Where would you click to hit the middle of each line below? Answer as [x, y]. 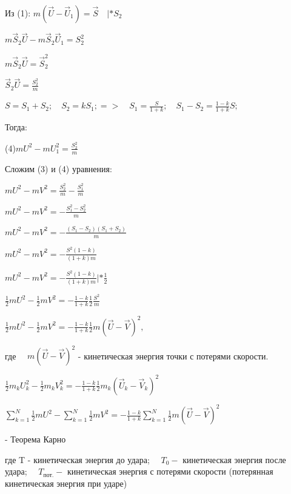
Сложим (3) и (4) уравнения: [59, 168]
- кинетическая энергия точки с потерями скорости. [173, 355]
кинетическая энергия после [234, 459]
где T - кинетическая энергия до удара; [77, 459]
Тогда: [16, 127]
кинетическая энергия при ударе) [66, 483]
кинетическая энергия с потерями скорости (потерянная [170, 471]
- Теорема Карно [35, 439]
